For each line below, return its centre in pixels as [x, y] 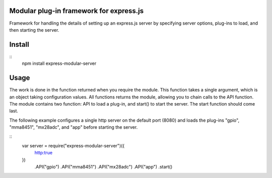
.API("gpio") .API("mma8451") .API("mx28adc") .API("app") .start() [104, 167]
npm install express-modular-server [59, 63]
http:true [44, 153]
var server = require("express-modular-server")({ [73, 145]
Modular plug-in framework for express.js [77, 11]
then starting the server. [34, 30]
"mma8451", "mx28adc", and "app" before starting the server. [74, 127]
